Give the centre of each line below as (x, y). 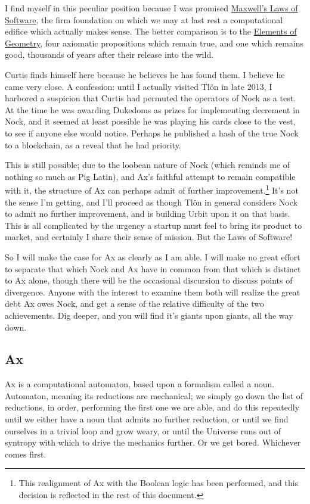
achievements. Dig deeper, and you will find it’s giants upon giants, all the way (149, 315)
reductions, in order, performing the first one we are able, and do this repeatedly (152, 407)
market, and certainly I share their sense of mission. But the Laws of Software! (149, 237)
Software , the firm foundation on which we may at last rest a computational (144, 19)
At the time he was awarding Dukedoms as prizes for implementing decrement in (152, 109)
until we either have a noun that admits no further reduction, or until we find (147, 419)
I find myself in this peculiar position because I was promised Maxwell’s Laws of (151, 8)
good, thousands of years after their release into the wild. (109, 55)
